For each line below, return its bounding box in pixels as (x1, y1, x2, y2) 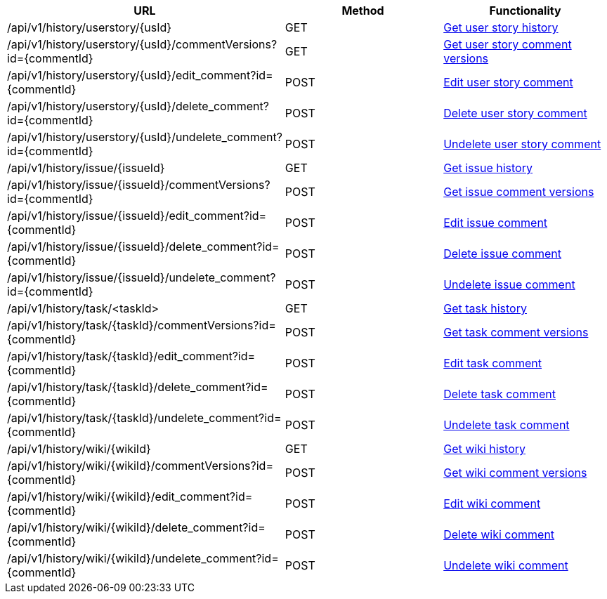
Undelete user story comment (443, 137, 601, 151)
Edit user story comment (443, 75, 573, 89)
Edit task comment (443, 356, 542, 370)
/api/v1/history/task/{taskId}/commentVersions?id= (7, 318, 276, 332)
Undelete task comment (443, 418, 570, 432)
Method (341, 4, 384, 18)
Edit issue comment (443, 216, 548, 230)
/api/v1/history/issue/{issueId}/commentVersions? (7, 178, 270, 192)
